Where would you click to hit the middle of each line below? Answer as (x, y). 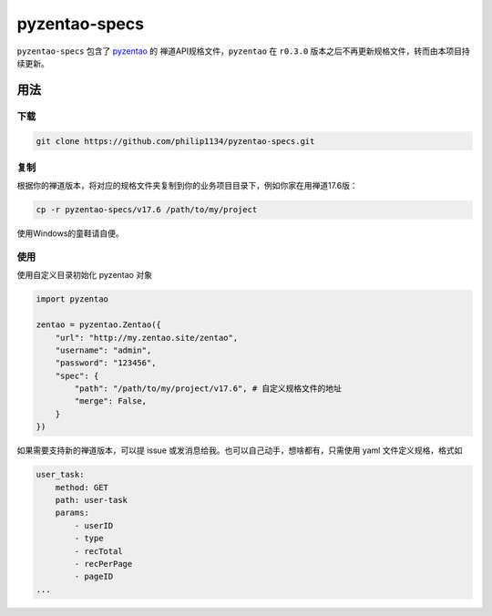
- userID (94, 525)
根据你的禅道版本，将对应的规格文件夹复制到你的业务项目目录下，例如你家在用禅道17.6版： (188, 186)
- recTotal (98, 551)
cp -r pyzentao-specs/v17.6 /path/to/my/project (147, 210)
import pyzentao (72, 299)
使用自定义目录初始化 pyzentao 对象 (84, 275)
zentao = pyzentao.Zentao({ (98, 325)
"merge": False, (111, 401)
